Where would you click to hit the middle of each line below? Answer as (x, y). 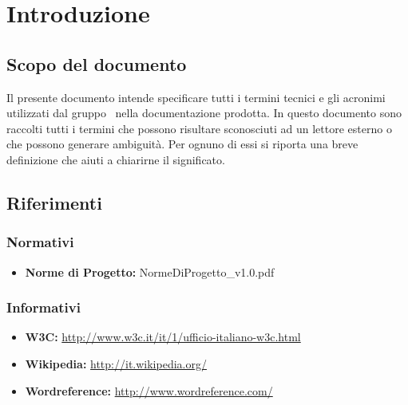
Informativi (44, 307)
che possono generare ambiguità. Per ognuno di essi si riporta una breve (182, 144)
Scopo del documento (97, 63)
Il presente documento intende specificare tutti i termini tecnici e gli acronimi (196, 97)
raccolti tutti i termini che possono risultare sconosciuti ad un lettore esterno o (199, 128)
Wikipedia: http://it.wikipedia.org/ (116, 363)
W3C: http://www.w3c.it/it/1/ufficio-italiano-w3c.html (163, 337)
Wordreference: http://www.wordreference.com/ (149, 390)
